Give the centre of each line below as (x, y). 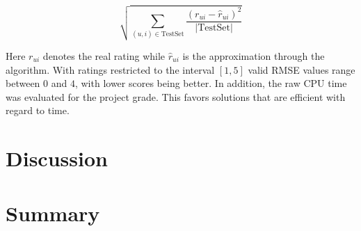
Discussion (57, 158)
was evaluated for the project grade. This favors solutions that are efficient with (176, 96)
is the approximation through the (254, 55)
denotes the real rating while (104, 55)
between (23, 83)
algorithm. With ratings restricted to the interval (110, 69)
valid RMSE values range (302, 69)
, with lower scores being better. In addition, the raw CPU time (211, 83)
